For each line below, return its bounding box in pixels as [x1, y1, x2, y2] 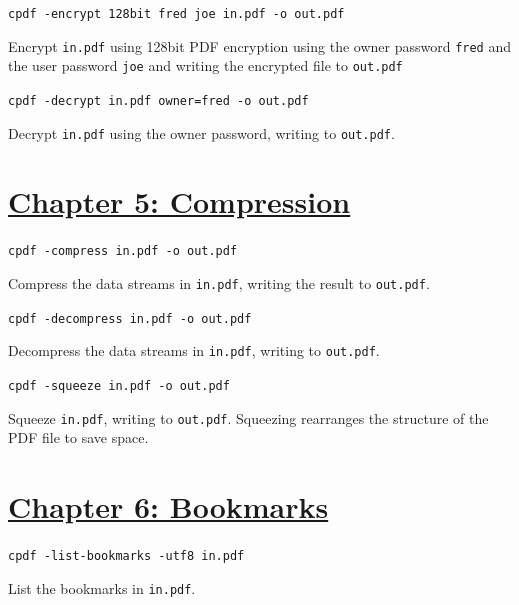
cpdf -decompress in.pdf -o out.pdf [8, 311, 252, 326]
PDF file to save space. [8, 427, 149, 448]
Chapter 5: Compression [8, 181, 351, 222]
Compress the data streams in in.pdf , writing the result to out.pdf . [8, 273, 430, 294]
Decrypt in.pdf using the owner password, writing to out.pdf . [8, 122, 395, 143]
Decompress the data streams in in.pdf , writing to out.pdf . [8, 340, 380, 361]
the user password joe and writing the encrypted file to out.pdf [8, 55, 403, 76]
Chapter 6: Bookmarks [8, 486, 329, 527]
